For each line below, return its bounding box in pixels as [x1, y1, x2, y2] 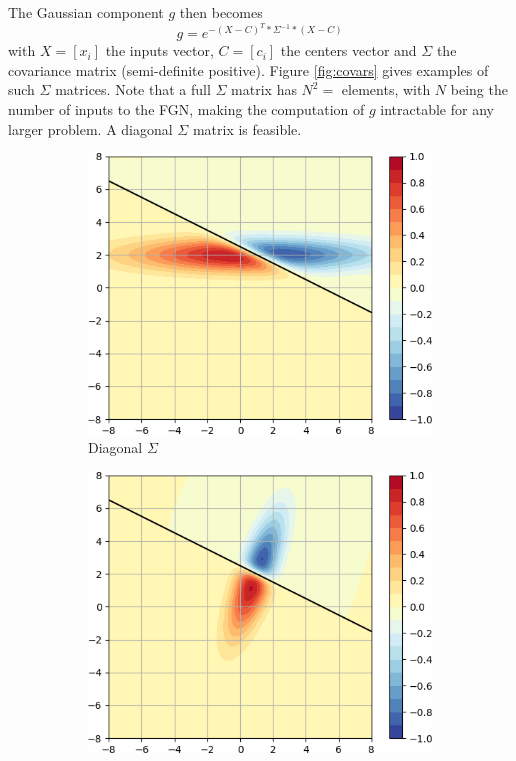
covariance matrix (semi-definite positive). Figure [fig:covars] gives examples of [8, 59, 489, 80]
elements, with [341, 79, 431, 100]
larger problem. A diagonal [8, 118, 173, 139]
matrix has [231, 79, 297, 100]
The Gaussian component [8, 2, 164, 22]
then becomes [179, 2, 263, 22]
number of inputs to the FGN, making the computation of [8, 98, 365, 119]
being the [450, 79, 508, 100]
